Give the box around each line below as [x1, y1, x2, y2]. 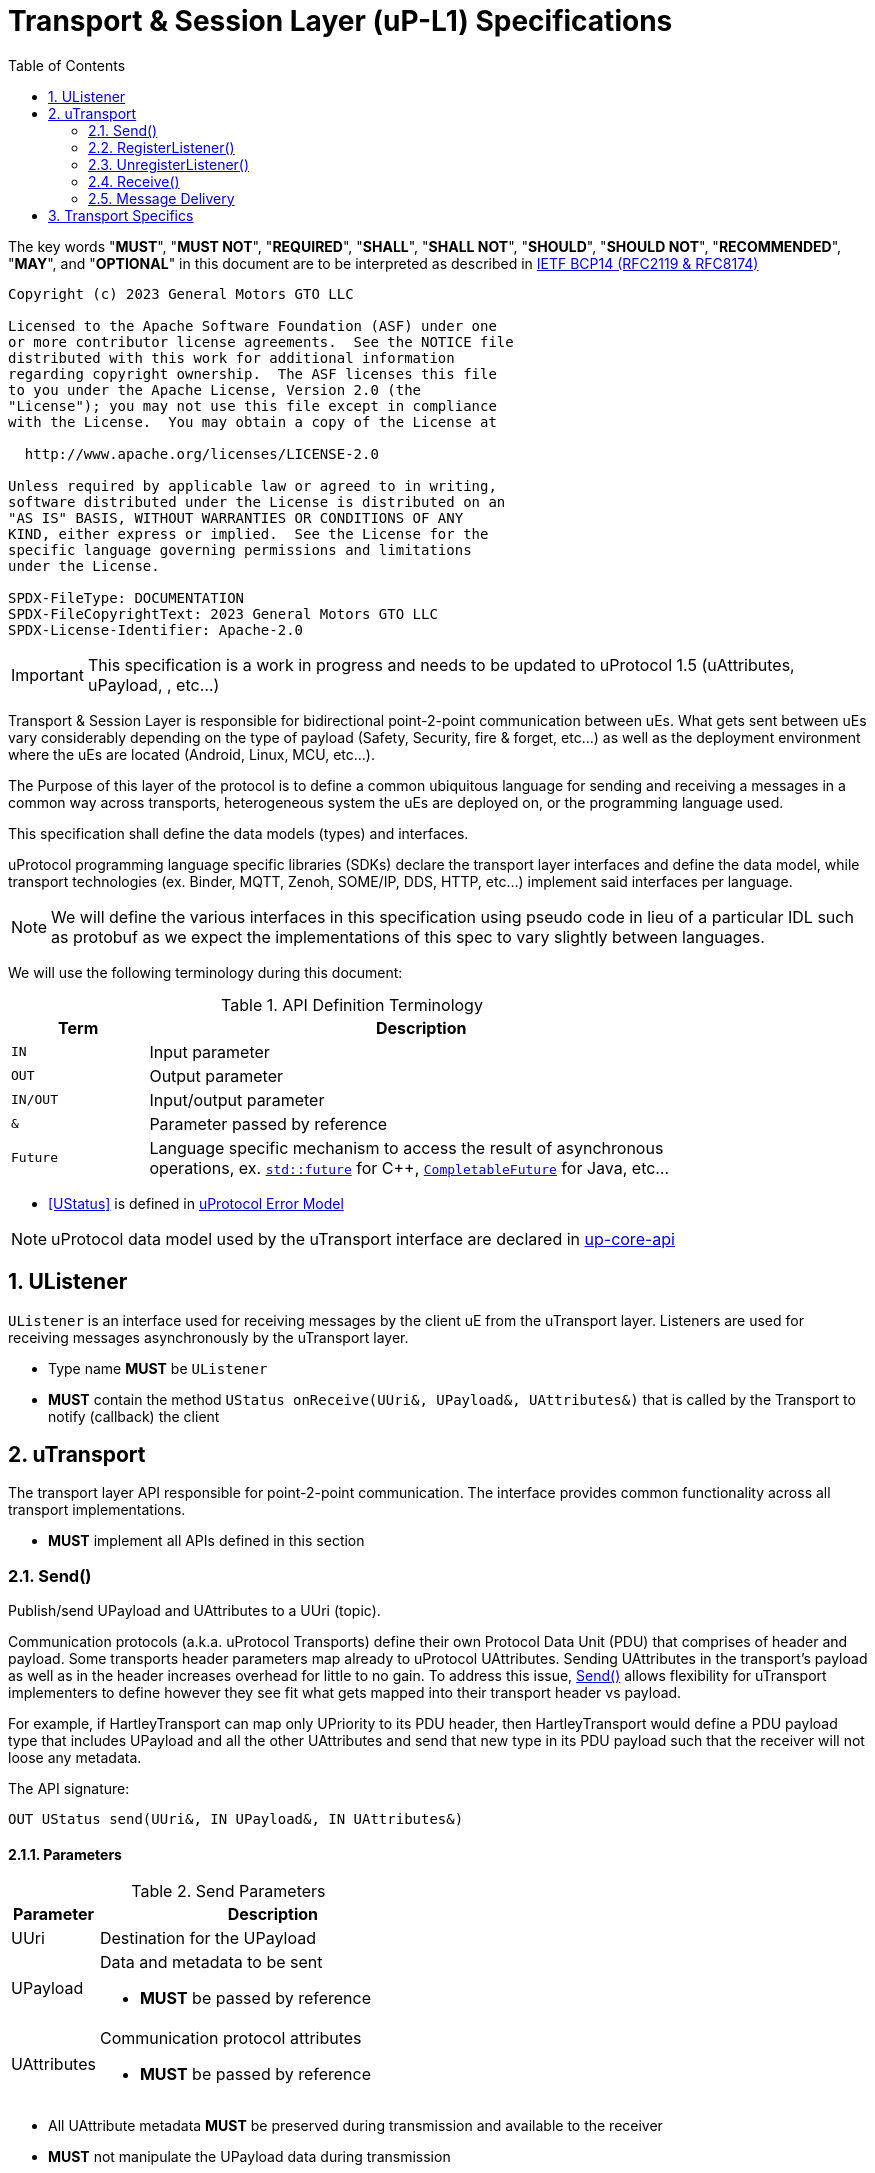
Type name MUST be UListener [48, 1359, 268, 1377]
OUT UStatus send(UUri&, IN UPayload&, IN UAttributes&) [8, 1811, 464, 1828]
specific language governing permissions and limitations [8, 541, 472, 558]
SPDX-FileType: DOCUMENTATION [8, 589, 245, 606]
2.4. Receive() [88, 172, 180, 190]
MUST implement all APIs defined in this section [48, 1532, 365, 1550]
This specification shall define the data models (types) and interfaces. [8, 824, 469, 842]
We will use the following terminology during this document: [8, 963, 403, 981]
